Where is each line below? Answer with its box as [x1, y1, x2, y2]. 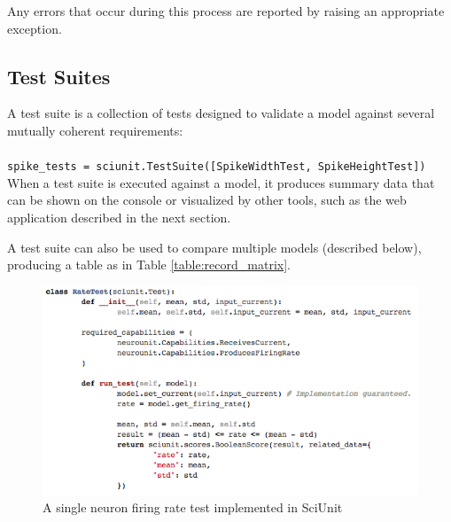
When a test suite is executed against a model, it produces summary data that [7, 173, 435, 191]
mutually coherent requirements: [7, 121, 183, 139]
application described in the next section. [7, 208, 231, 227]
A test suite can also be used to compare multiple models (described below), [7, 238, 422, 256]
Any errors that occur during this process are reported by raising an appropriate [7, 2, 445, 19]
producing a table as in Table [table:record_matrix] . [7, 255, 291, 274]
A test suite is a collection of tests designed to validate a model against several [7, 104, 435, 122]
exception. [7, 19, 62, 37]
